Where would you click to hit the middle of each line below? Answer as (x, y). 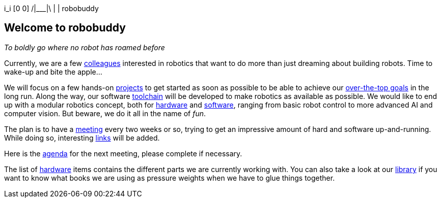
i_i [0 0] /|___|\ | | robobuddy (51, 8)
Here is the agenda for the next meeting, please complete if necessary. (123, 153)
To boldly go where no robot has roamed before (85, 47)
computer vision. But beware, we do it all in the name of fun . (105, 113)
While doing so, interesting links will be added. (82, 138)
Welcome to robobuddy (65, 28)
